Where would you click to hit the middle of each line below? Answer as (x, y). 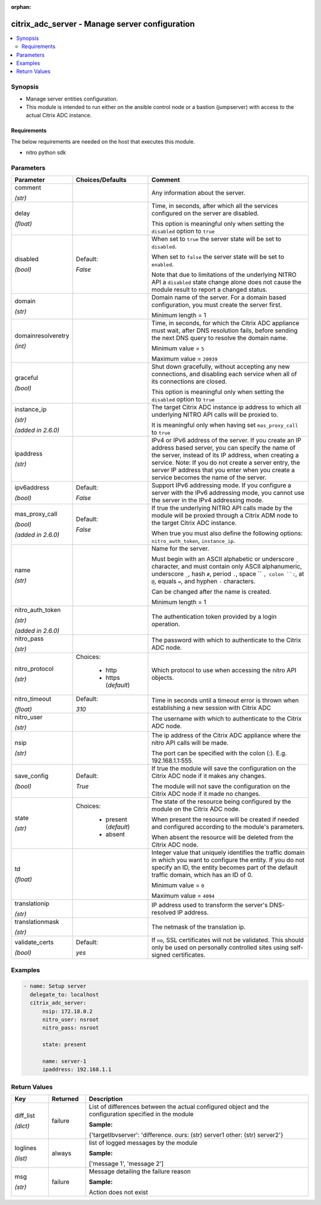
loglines (26, 1148)
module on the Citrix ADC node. (196, 809)
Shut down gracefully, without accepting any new (221, 367)
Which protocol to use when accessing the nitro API (224, 670)
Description (106, 1099)
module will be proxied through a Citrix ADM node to (225, 516)
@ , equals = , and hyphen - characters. (203, 582)
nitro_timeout (33, 699)
